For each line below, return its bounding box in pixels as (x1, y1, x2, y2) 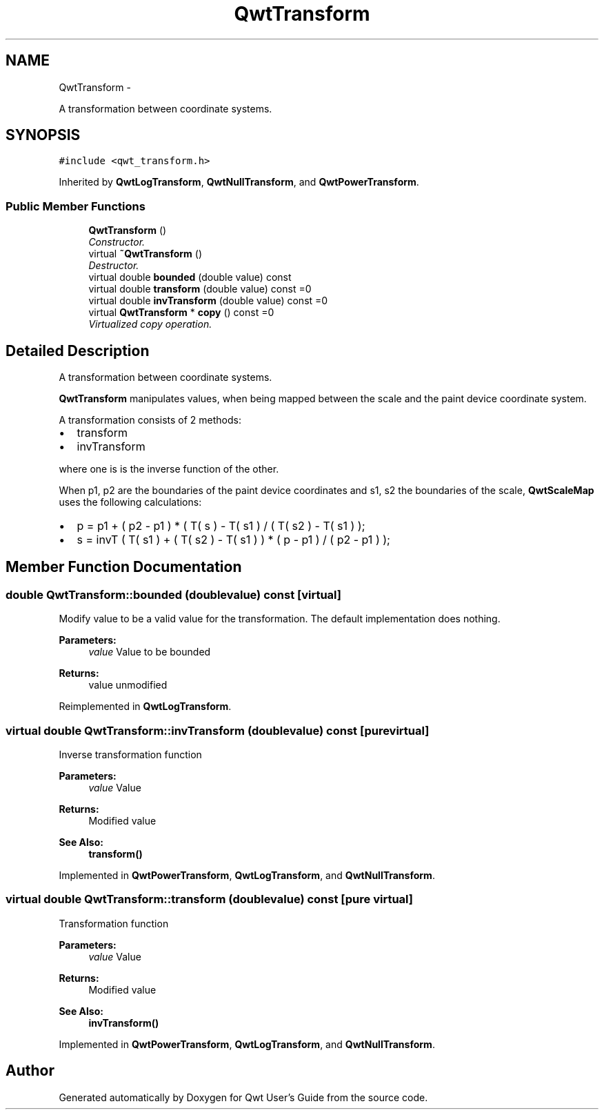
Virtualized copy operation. (88, 318, 212, 330)
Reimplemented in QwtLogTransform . (59, 700, 232, 713)
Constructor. (88, 236, 145, 248)
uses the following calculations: (59, 496, 202, 509)
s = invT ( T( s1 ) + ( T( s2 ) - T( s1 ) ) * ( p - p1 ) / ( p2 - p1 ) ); (77, 533, 390, 547)
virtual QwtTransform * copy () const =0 (88, 306, 274, 319)
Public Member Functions (6, 199, 145, 213)
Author (6, 1062, 54, 1080)
